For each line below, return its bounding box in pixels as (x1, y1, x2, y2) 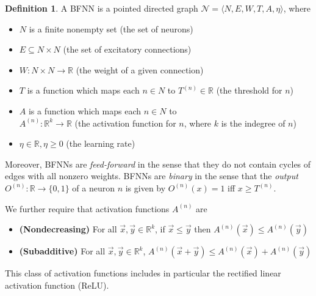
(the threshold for (216, 84, 282, 97)
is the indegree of (221, 116, 285, 129)
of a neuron (72, 181, 115, 194)
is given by (125, 181, 166, 194)
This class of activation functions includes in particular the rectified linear (5, 267, 281, 279)
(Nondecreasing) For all (19, 223, 117, 235)
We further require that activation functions (5, 202, 170, 215)
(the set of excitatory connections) (63, 43, 192, 56)
